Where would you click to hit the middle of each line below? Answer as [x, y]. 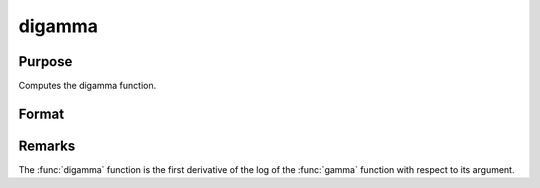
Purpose [45, 61]
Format [41, 113]
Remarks [47, 145]
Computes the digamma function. [87, 86]
